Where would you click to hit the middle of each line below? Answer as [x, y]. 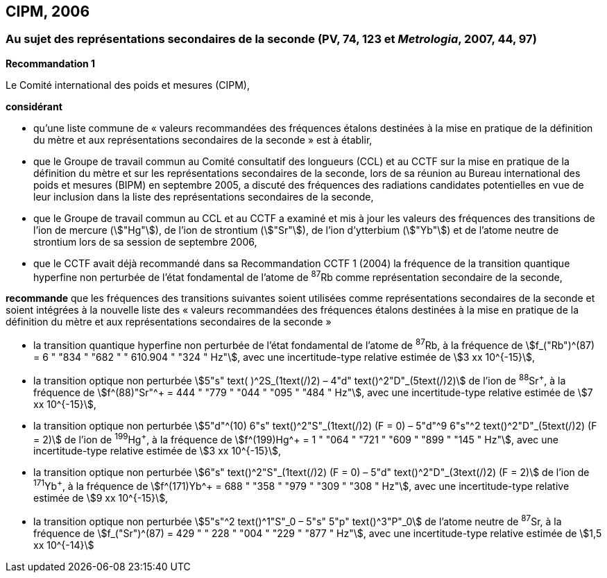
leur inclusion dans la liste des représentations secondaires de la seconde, [204, 196]
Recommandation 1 [51, 63]
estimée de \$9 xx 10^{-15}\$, [101, 498]
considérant [34, 106]
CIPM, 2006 [48, 11]
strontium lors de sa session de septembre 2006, [145, 241]
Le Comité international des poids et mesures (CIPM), [128, 85]
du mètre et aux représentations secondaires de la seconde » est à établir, [203, 139]
